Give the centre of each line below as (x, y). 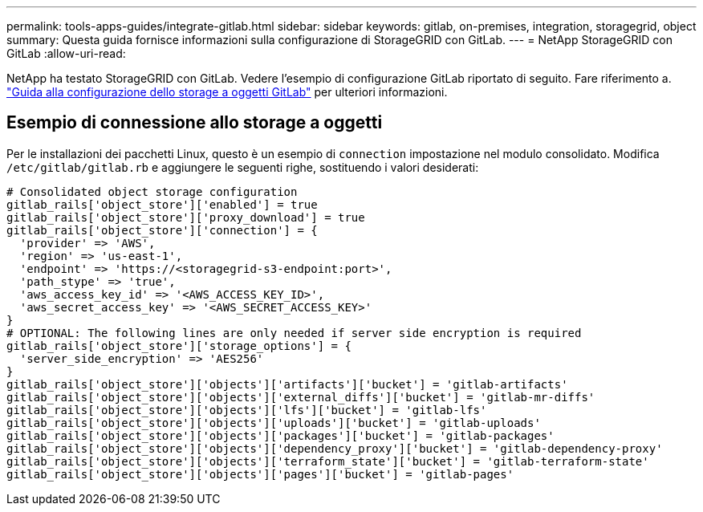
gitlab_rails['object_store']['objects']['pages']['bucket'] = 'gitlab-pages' (260, 474)
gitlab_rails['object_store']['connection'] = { (162, 230)
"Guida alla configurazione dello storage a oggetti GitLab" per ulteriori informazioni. (227, 92)
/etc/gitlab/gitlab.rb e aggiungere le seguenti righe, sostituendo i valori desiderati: (243, 167)
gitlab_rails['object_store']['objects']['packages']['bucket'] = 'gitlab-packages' (280, 435)
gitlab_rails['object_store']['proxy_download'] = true (186, 217)
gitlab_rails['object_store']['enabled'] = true (162, 204)
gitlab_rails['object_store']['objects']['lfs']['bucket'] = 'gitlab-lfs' (247, 410)
